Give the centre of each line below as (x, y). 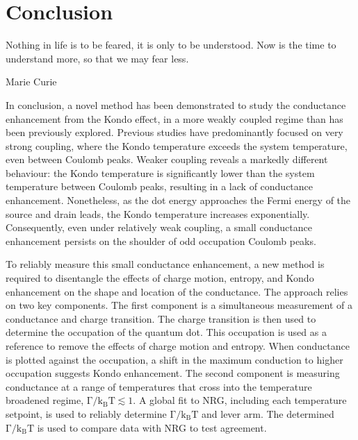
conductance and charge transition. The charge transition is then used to (161, 318)
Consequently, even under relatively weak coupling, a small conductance (159, 227)
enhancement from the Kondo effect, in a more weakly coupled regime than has (174, 118)
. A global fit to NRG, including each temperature (240, 400)
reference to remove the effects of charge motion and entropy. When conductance (178, 346)
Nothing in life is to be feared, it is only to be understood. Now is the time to (171, 45)
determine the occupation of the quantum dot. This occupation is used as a (166, 332)
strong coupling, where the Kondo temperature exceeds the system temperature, (177, 145)
